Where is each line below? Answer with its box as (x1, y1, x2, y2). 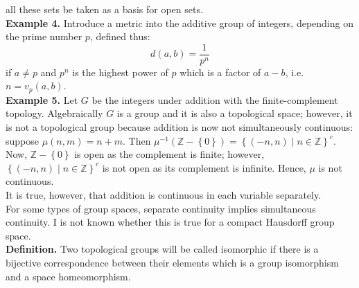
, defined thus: (89, 29, 150, 44)
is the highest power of (72, 64, 168, 79)
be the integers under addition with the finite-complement (91, 92, 338, 107)
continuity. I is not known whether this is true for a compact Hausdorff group (6, 215, 335, 229)
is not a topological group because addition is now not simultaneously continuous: (6, 120, 353, 134)
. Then (123, 133, 151, 147)
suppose (6, 133, 39, 147)
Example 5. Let (6, 92, 78, 107)
